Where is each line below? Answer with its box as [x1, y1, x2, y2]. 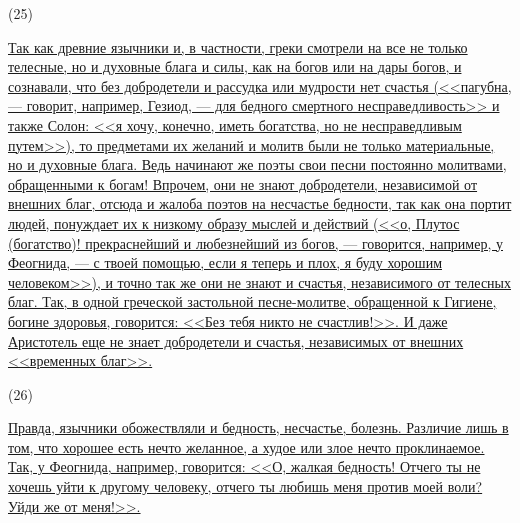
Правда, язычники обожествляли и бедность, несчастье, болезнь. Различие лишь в [8, 417, 509, 438]
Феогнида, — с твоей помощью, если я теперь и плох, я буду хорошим [8, 252, 442, 273]
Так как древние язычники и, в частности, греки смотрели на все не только [8, 36, 468, 57]
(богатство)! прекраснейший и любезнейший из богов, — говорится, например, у [8, 232, 503, 253]
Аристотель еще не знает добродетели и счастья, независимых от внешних [8, 330, 464, 351]
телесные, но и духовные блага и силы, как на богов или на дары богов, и [8, 56, 462, 77]
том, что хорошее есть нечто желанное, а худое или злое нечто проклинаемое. [8, 436, 485, 457]
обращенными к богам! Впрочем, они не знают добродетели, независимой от [8, 173, 478, 194]
